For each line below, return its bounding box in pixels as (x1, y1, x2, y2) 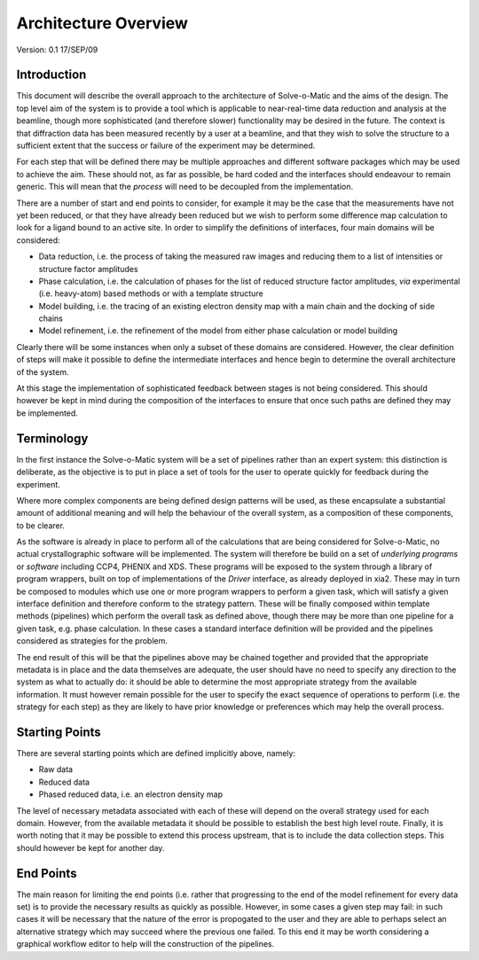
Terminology (16, 431, 89, 446)
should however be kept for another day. (16, 842, 165, 853)
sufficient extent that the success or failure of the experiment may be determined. (16, 140, 316, 151)
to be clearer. (16, 519, 66, 531)
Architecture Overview (16, 13, 188, 33)
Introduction (16, 67, 87, 82)
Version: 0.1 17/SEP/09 (16, 44, 98, 55)
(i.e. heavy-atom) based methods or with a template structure (38, 288, 263, 299)
